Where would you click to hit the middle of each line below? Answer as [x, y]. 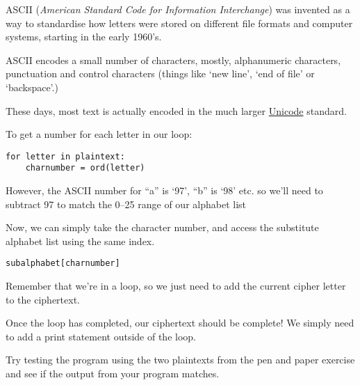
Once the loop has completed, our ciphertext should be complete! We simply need [180, 323]
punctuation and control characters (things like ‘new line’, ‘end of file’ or [160, 73]
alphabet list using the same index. [80, 241]
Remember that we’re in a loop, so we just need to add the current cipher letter [176, 286]
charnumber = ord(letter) [85, 168]
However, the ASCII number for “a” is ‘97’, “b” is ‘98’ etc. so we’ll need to [164, 190]
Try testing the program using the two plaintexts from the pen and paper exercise [180, 360]
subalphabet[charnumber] [63, 264]
